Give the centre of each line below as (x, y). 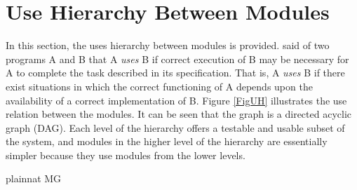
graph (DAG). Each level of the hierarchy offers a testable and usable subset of (175, 127)
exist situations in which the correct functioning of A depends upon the (159, 86)
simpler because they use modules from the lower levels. (126, 155)
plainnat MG (34, 178)
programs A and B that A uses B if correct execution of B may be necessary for (177, 59)
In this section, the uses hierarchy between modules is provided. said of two (168, 45)
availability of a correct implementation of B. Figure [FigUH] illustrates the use (176, 100)
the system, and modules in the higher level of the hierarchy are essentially (167, 141)
